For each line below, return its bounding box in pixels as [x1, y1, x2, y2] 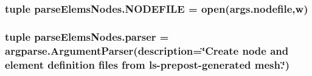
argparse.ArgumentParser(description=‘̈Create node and [5, 43, 289, 58]
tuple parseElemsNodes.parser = [5, 29, 169, 44]
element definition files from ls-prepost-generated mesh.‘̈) [5, 57, 290, 72]
